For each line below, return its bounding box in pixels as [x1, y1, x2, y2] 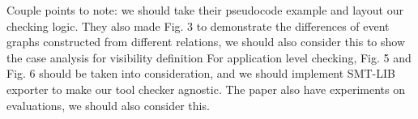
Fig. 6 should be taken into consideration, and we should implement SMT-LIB [6, 65, 395, 82]
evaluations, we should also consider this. [6, 96, 210, 113]
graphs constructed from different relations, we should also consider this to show [6, 33, 405, 50]
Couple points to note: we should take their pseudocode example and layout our [6, 2, 403, 18]
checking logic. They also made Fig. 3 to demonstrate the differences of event [6, 17, 390, 34]
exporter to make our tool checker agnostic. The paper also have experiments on [6, 80, 405, 97]
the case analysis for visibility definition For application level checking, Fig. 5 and [6, 49, 412, 66]
